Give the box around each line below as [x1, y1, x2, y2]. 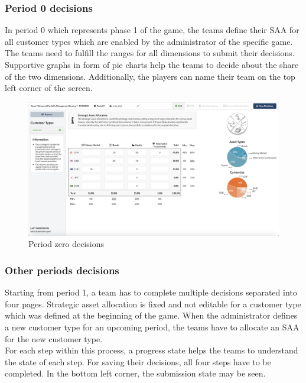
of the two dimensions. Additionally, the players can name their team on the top [5, 70, 295, 82]
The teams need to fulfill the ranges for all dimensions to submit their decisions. [5, 47, 295, 59]
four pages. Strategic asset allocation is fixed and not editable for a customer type [5, 297, 301, 310]
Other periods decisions [5, 262, 119, 277]
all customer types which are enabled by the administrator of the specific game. [5, 35, 293, 47]
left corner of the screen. [5, 82, 93, 94]
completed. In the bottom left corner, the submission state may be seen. [5, 367, 266, 379]
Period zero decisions [28, 238, 104, 250]
